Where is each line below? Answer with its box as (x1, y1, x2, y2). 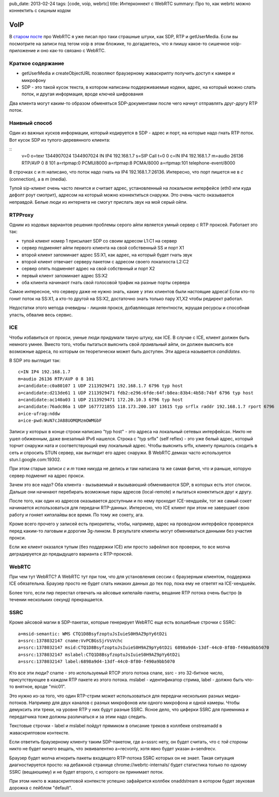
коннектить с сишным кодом (9, 7, 71, 13)
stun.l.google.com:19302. (9, 457, 62, 463)
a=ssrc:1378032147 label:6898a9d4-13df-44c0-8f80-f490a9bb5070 (18, 659, 175, 664)
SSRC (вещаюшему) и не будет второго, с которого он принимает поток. (9, 769, 164, 775)
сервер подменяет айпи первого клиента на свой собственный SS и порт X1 (21, 245, 184, 251)
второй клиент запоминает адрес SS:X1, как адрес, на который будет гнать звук (21, 251, 193, 258)
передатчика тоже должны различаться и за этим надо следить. (9, 714, 147, 719)
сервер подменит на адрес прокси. (9, 473, 85, 478)
